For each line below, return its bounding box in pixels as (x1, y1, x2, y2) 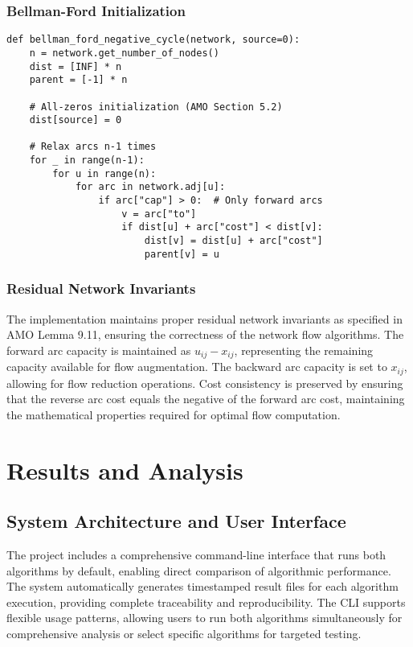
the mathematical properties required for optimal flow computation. (6, 406, 341, 422)
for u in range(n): (52, 167, 157, 179)
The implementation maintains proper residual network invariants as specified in (6, 310, 403, 327)
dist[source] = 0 (29, 114, 122, 126)
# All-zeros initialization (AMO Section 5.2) (29, 101, 283, 113)
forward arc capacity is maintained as (6, 341, 191, 358)
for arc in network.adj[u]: (75, 181, 226, 193)
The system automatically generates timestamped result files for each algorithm (6, 578, 399, 595)
